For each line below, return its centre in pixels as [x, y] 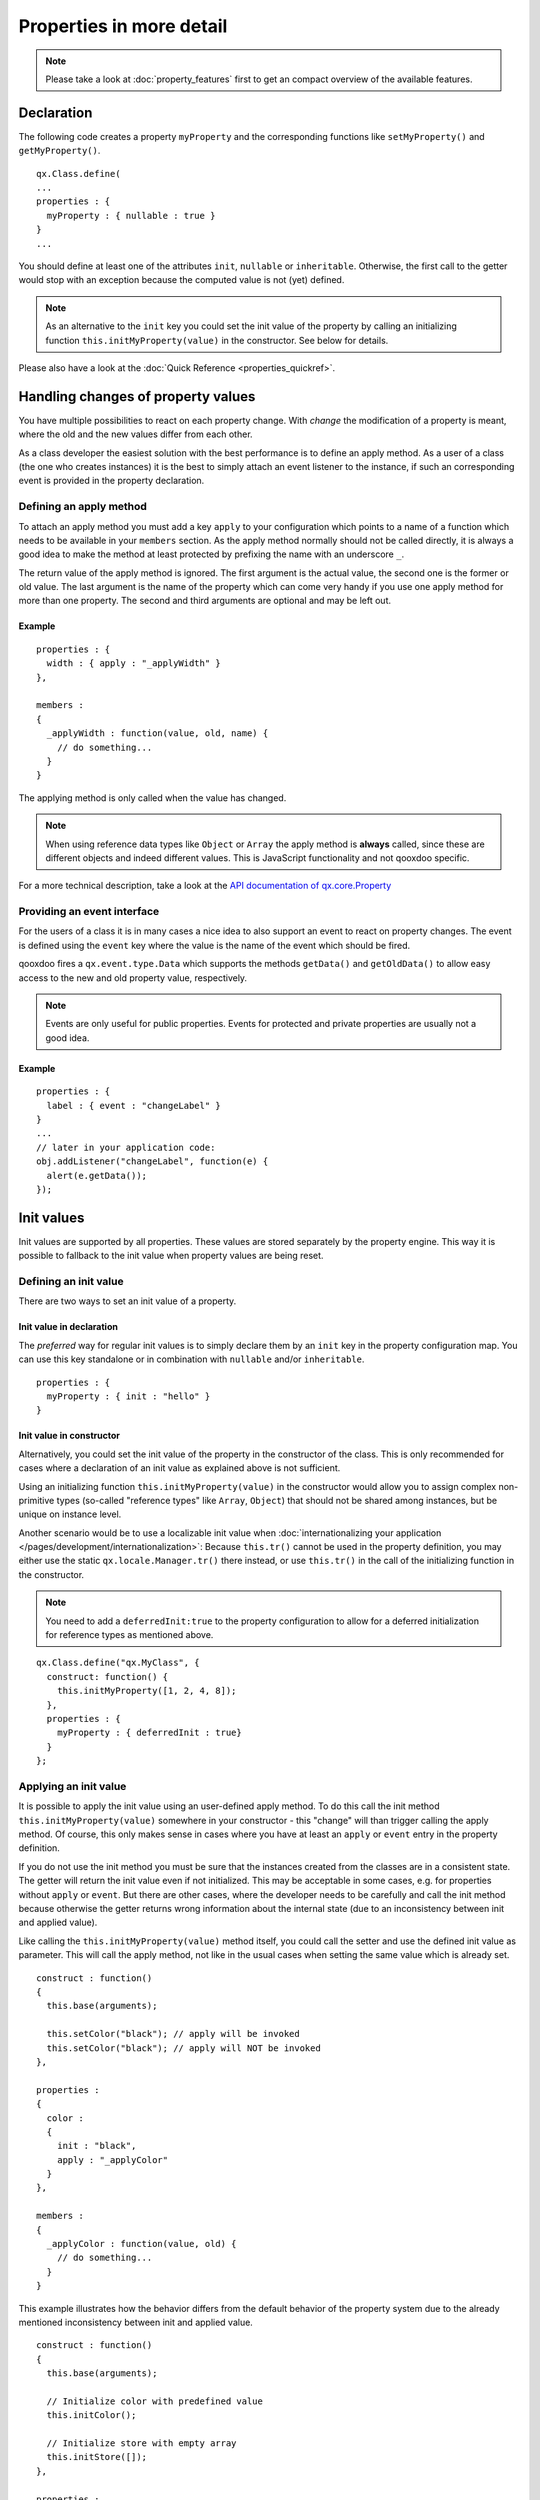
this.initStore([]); [97, 2457]
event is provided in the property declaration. [111, 481]
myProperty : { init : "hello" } [128, 1396]
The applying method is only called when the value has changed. [152, 797]
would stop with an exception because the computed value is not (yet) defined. [181, 280]
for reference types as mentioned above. [129, 1635]
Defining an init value [71, 1282]
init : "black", [96, 2146]
